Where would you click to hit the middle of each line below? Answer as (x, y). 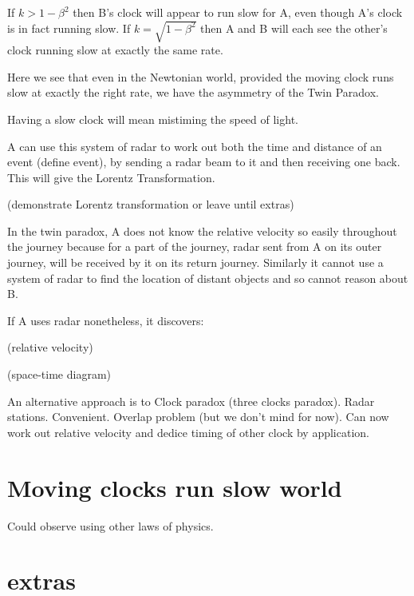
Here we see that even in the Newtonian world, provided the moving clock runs (201, 76)
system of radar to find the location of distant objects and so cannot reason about (208, 278)
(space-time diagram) (59, 374)
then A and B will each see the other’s (294, 28)
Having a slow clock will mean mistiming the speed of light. (153, 119)
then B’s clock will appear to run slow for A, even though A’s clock (238, 12)
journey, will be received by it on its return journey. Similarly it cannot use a (195, 262)
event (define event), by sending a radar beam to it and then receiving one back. (204, 162)
